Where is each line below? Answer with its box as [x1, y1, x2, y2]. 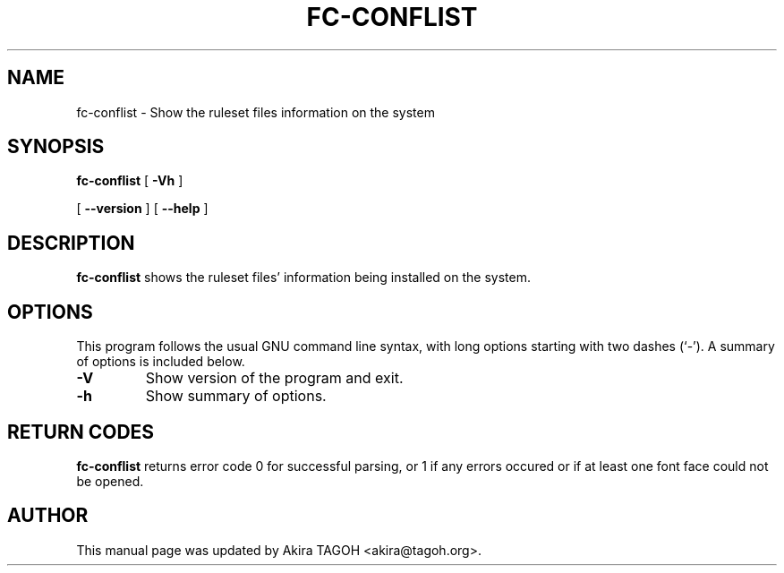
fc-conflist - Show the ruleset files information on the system [76, 104, 435, 120]
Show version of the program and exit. [145, 369, 404, 388]
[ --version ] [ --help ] [76, 201, 209, 217]
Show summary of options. [145, 387, 327, 406]
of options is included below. [76, 354, 245, 370]
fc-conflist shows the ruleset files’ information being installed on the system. [76, 269, 531, 286]
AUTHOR [7, 504, 89, 527]
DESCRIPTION [7, 231, 135, 254]
